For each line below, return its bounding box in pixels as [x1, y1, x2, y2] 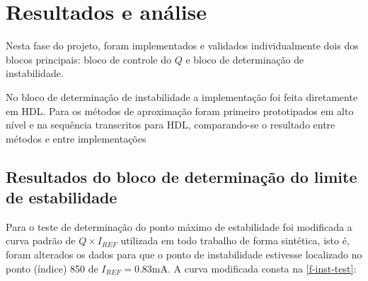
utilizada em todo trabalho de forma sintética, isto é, [120, 233, 350, 248]
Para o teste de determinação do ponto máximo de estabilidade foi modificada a [6, 219, 352, 234]
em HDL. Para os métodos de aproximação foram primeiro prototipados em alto [6, 103, 354, 118]
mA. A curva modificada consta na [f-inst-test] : [151, 261, 357, 275]
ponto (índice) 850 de [6, 261, 98, 275]
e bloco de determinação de [185, 52, 304, 66]
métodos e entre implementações [6, 131, 146, 145]
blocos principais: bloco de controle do [6, 52, 171, 66]
